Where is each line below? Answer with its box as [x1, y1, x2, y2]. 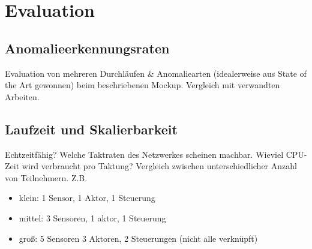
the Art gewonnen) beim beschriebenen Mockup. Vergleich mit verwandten [5, 79, 280, 91]
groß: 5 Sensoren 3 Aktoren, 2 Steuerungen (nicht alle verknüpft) [19, 232, 258, 244]
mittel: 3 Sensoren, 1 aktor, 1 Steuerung [19, 211, 166, 224]
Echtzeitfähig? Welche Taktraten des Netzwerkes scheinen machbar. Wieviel [5, 148, 284, 160]
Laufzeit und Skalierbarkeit [5, 119, 178, 138]
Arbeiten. [5, 90, 40, 103]
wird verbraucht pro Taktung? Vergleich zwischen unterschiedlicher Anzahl [22, 160, 297, 172]
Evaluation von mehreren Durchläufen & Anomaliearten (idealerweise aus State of [5, 67, 307, 79]
